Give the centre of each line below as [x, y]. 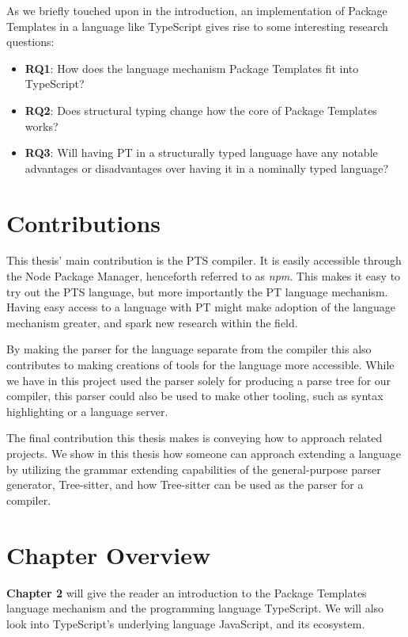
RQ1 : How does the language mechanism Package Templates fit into [192, 68]
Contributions [84, 222]
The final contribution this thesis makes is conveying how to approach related [195, 438]
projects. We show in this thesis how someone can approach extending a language [204, 453]
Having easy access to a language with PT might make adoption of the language [201, 307]
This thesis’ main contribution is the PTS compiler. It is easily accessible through [204, 260]
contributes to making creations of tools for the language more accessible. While [200, 365]
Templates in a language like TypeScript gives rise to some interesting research [197, 26]
